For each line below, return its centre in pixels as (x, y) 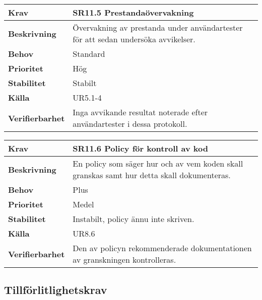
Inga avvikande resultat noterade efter (140, 112)
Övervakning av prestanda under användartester (158, 27)
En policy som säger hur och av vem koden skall (158, 163)
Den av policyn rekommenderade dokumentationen (162, 248)
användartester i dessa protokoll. (130, 124)
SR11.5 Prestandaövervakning (133, 12)
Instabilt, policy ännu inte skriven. (134, 219)
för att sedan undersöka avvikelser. (134, 39)
